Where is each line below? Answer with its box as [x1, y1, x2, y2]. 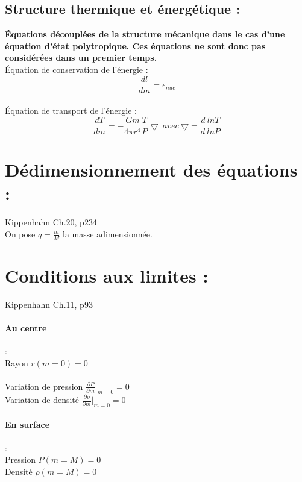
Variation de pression [5, 380, 83, 392]
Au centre [5, 321, 47, 334]
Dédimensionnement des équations [5, 157, 298, 182]
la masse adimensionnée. [63, 227, 153, 240]
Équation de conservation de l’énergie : [5, 63, 148, 75]
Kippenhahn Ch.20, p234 [5, 216, 97, 228]
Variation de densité [5, 393, 80, 406]
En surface [5, 418, 50, 431]
